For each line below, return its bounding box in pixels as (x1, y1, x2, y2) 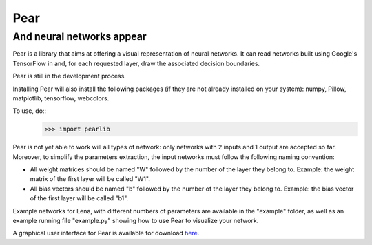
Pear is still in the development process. (12, 72, 127, 81)
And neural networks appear (12, 30, 147, 43)
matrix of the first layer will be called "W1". (30, 175, 151, 183)
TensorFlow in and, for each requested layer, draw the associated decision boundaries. (12, 59, 260, 67)
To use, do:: (12, 107, 47, 115)
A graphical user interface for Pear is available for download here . (12, 229, 200, 237)
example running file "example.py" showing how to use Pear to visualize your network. (12, 217, 259, 225)
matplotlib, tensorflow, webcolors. (12, 94, 110, 103)
